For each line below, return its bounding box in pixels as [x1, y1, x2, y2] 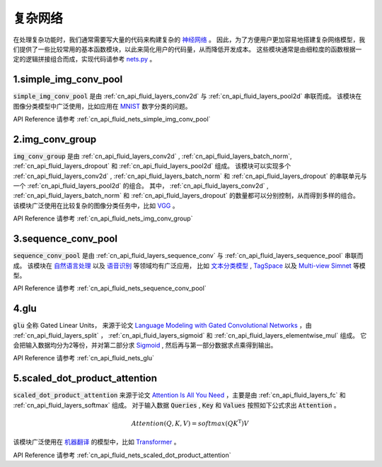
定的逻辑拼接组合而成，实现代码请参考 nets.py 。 [13, 55, 156, 64]
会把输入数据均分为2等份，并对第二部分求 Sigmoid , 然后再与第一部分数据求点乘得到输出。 [13, 341, 277, 350]
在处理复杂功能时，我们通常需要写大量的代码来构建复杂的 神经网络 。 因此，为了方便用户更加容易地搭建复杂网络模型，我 [13, 35, 366, 44]
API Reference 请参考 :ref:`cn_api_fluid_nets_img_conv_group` [13, 214, 193, 223]
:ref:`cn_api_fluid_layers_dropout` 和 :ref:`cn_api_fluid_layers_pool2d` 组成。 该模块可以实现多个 [13, 162, 291, 170]
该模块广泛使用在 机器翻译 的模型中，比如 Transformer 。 [13, 438, 180, 447]
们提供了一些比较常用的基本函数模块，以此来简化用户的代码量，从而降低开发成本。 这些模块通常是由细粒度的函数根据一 [13, 45, 362, 53]
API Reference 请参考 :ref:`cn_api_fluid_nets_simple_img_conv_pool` [13, 115, 211, 124]
